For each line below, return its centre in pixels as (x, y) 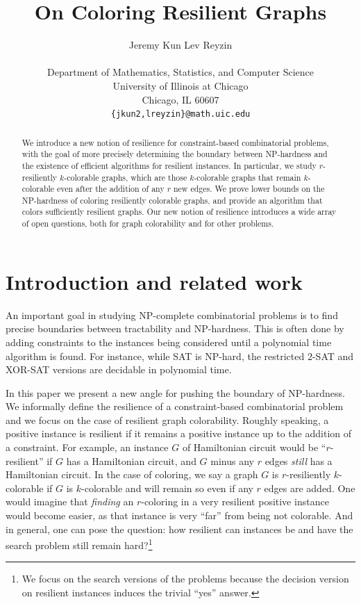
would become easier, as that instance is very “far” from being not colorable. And (179, 515)
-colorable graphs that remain (247, 177)
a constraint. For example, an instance (87, 447)
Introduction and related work (154, 281)
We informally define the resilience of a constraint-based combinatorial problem (175, 406)
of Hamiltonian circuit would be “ (254, 447)
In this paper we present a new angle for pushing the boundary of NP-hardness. (175, 392)
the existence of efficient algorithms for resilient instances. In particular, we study (169, 165)
